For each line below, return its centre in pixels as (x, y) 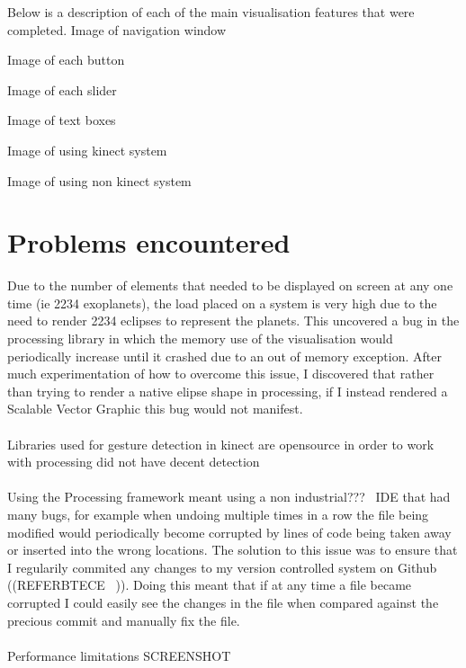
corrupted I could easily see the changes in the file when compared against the (223, 602)
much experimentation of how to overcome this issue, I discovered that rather (221, 374)
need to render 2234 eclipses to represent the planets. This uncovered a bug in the (233, 321)
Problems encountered (149, 242)
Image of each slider (62, 89)
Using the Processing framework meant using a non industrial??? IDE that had (229, 497)
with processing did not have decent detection (134, 462)
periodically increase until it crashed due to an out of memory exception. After (224, 356)
